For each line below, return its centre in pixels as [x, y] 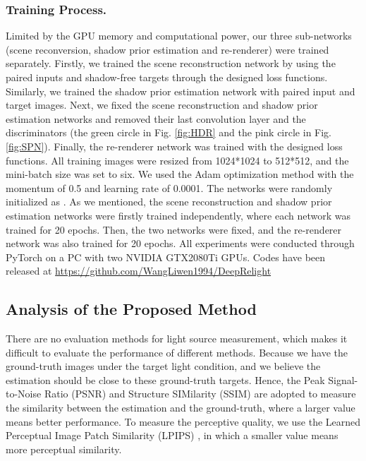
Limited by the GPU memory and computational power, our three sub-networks [179, 36]
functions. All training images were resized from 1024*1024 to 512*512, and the [177, 160]
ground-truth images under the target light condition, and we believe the [163, 366]
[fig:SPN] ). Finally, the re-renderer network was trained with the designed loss [174, 146]
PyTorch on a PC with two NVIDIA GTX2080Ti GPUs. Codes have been [166, 257]
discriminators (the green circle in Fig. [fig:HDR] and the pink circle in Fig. [169, 132]
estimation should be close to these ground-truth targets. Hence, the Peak [165, 379]
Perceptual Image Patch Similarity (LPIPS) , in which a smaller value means [172, 435]
